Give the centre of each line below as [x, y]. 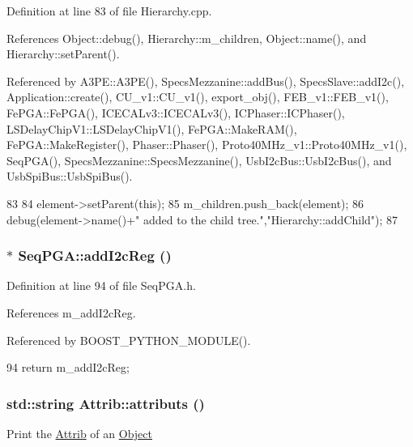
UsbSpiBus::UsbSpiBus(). [70, 176]
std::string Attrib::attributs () [106, 403]
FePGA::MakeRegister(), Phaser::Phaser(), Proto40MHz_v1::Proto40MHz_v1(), [207, 145]
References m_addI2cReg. [71, 312]
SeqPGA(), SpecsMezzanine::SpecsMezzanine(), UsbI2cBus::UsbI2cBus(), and [199, 160]
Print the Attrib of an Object [79, 433]
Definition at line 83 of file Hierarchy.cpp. [109, 11]
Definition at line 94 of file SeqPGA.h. [101, 285]
